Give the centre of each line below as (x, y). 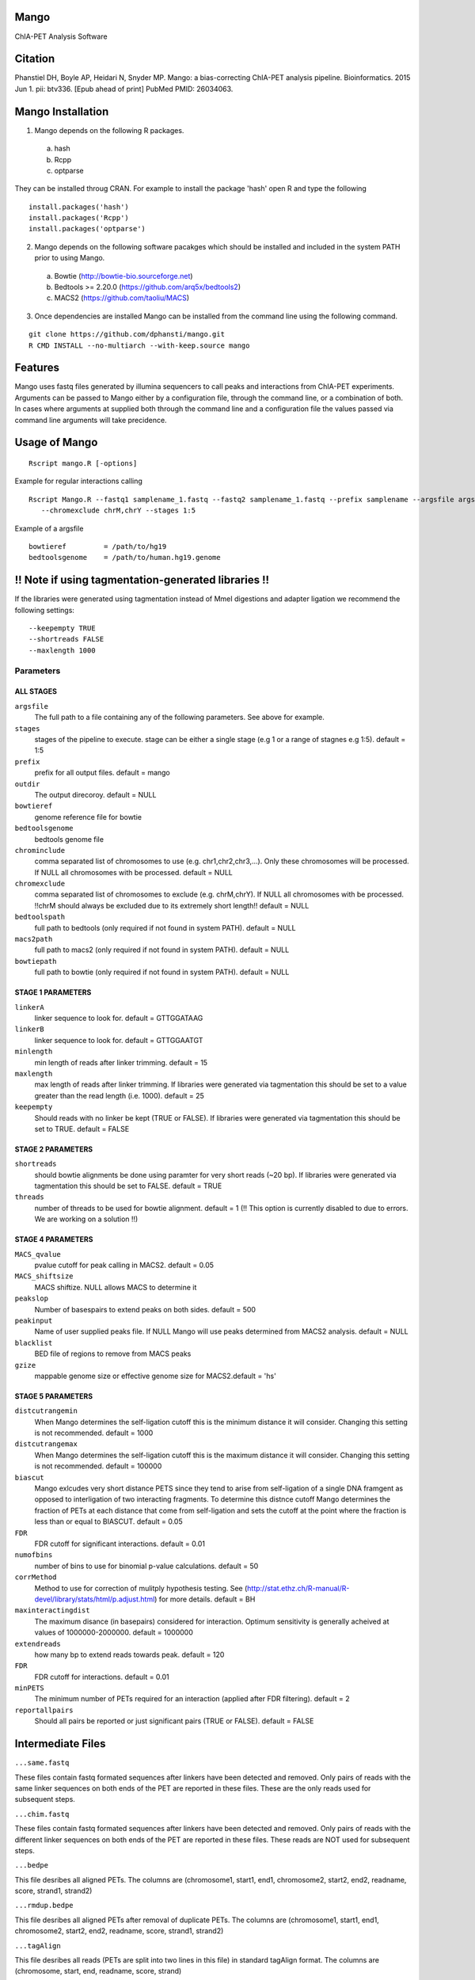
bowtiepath (36, 961)
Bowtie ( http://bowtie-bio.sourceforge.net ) (123, 276)
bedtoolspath (40, 917)
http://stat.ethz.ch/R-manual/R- (298, 1588)
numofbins (34, 1555)
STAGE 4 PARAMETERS (54, 1239)
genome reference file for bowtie (88, 817)
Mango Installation (62, 111)
